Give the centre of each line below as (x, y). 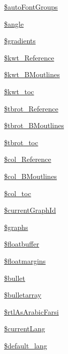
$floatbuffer (22, 244)
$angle (14, 23)
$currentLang (25, 329)
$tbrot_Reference (31, 108)
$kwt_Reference (29, 57)
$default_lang (26, 345)
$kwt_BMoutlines (32, 74)
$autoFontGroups (31, 7)
